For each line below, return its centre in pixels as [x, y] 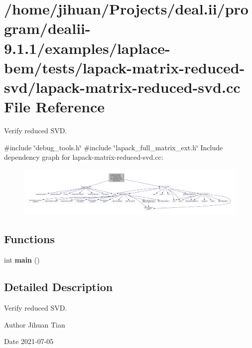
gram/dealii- [47, 28]
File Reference [55, 107]
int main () [22, 260]
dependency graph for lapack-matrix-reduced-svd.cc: [84, 157]
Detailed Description [59, 287]
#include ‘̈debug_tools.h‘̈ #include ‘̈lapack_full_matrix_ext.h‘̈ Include [114, 147]
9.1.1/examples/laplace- [87, 48]
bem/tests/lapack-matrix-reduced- [125, 67]
